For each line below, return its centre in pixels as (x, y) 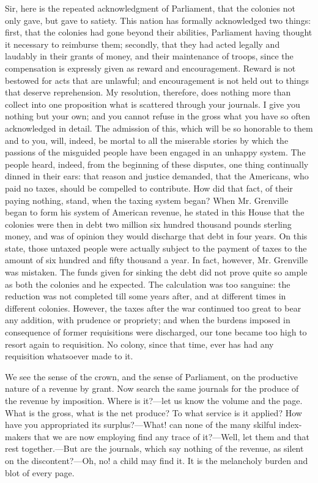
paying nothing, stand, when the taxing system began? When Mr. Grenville (147, 200)
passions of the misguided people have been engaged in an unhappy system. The (155, 152)
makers (18, 436)
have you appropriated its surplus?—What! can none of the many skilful (141, 425)
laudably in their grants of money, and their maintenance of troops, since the (149, 56)
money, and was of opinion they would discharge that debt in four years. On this (156, 236)
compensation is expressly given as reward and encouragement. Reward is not (150, 68)
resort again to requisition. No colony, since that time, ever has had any (139, 344)
